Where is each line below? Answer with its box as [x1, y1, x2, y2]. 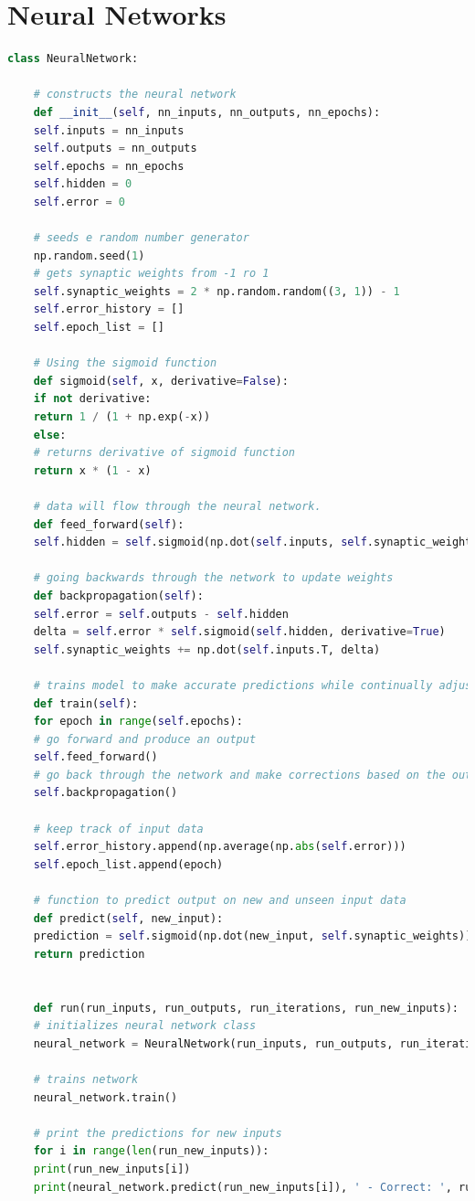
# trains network [33, 1072, 139, 1086]
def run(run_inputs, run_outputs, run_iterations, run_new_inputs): [33, 1001, 459, 1015]
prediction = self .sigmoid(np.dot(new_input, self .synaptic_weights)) [33, 930, 472, 943]
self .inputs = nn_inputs [33, 123, 185, 137]
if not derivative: [33, 392, 152, 406]
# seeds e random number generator [33, 231, 249, 245]
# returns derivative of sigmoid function [33, 446, 295, 460]
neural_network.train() [33, 1090, 178, 1104]
